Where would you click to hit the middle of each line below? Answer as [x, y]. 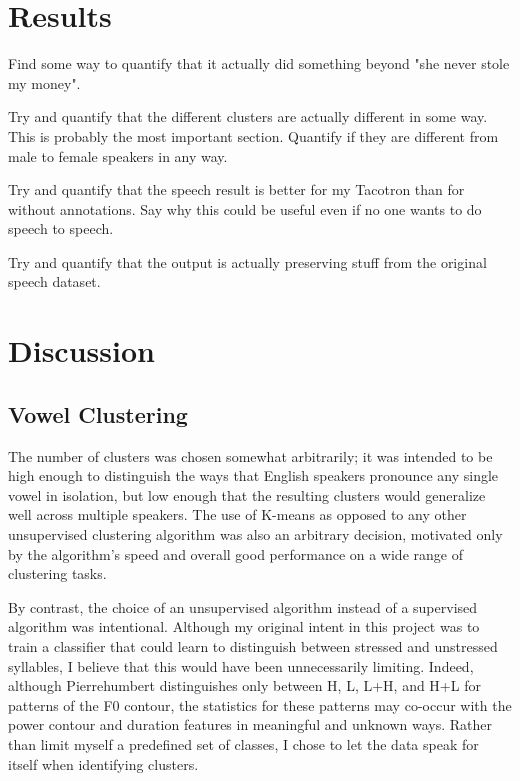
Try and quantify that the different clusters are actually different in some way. [248, 116]
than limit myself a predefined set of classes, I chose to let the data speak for [243, 743]
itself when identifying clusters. [103, 763]
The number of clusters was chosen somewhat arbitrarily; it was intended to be [250, 455]
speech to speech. [61, 228]
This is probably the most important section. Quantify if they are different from [253, 135]
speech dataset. [54, 281]
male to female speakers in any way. [118, 155]
